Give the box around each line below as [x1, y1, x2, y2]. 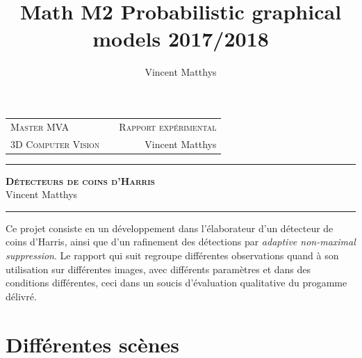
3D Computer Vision [10, 136, 100, 151]
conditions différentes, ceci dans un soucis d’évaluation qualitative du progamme [6, 275, 347, 290]
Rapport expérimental [119, 119, 217, 133]
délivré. [6, 288, 37, 303]
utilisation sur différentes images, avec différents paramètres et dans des [6, 261, 311, 276]
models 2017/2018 [92, 24, 269, 53]
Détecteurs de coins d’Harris [6, 173, 155, 188]
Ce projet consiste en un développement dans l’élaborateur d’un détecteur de [6, 220, 334, 235]
